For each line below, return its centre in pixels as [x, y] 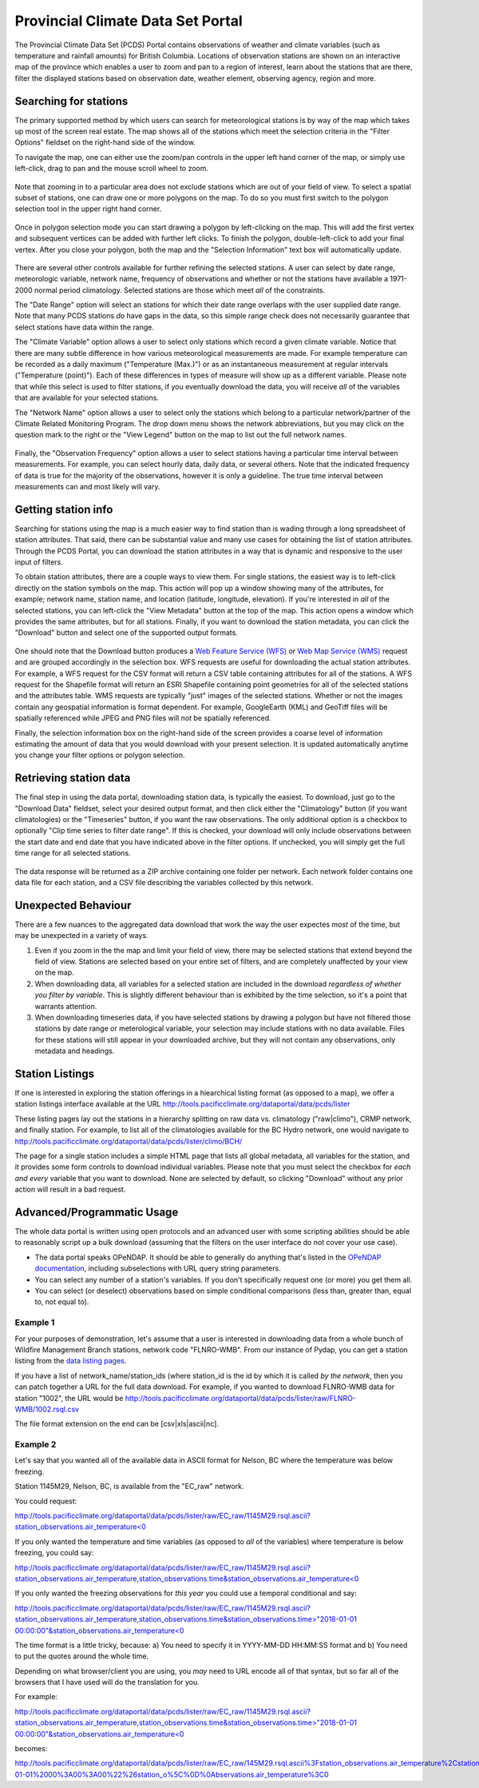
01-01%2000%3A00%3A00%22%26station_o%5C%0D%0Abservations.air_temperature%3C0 [172, 1774]
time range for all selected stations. [73, 853]
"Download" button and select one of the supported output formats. [127, 633]
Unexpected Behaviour [73, 905]
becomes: [31, 1749]
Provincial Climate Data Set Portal [129, 21]
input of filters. [39, 562]
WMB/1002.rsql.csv [47, 1409]
